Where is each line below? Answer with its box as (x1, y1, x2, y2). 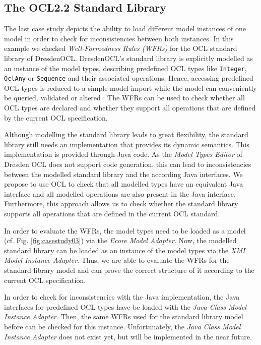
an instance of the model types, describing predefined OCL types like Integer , (4, 63, 247, 73)
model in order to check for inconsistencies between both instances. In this (4, 33, 234, 43)
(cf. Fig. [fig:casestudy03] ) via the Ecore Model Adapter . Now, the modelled (4, 235, 237, 246)
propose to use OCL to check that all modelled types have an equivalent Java (4, 179, 243, 189)
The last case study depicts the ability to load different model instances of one (4, 23, 246, 34)
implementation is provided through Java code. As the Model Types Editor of (4, 149, 242, 159)
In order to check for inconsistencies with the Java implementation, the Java (4, 292, 240, 302)
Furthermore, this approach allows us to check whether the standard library (4, 198, 238, 209)
